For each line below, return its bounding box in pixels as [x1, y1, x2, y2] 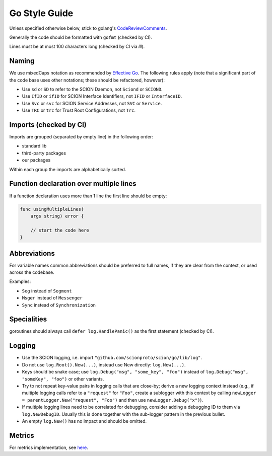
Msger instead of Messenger [22, 295, 83, 301]
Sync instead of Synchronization [22, 302, 96, 308]
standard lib [22, 143, 47, 149]
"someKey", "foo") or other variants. [22, 375, 104, 382]
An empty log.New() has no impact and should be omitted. [22, 418, 147, 424]
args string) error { [30, 213, 84, 219]
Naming [9, 57, 35, 65]
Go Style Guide [9, 8, 74, 19]
